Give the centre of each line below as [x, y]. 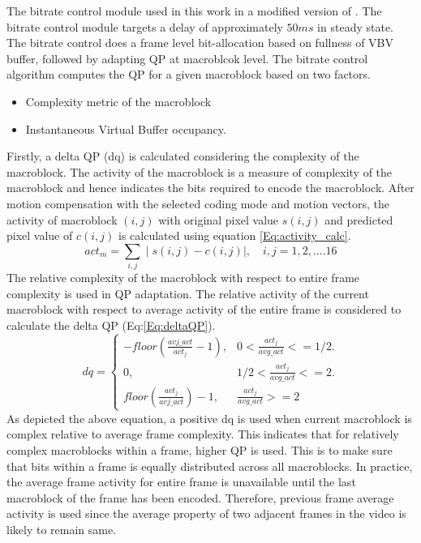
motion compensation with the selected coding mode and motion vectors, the [198, 203]
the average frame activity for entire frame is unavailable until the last [181, 482]
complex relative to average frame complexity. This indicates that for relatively [203, 434]
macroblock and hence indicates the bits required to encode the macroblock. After [210, 188]
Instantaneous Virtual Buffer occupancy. [126, 128]
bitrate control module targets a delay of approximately [145, 26]
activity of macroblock [62, 219]
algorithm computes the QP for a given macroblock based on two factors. [189, 74]
